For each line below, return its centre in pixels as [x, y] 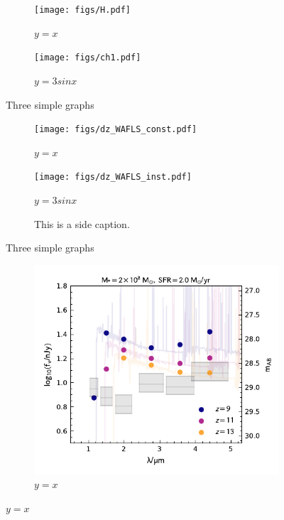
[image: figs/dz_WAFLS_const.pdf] [116, 130]
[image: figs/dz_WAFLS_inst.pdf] [113, 177]
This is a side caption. [82, 223]
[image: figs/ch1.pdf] [88, 58]
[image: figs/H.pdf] [83, 10]
